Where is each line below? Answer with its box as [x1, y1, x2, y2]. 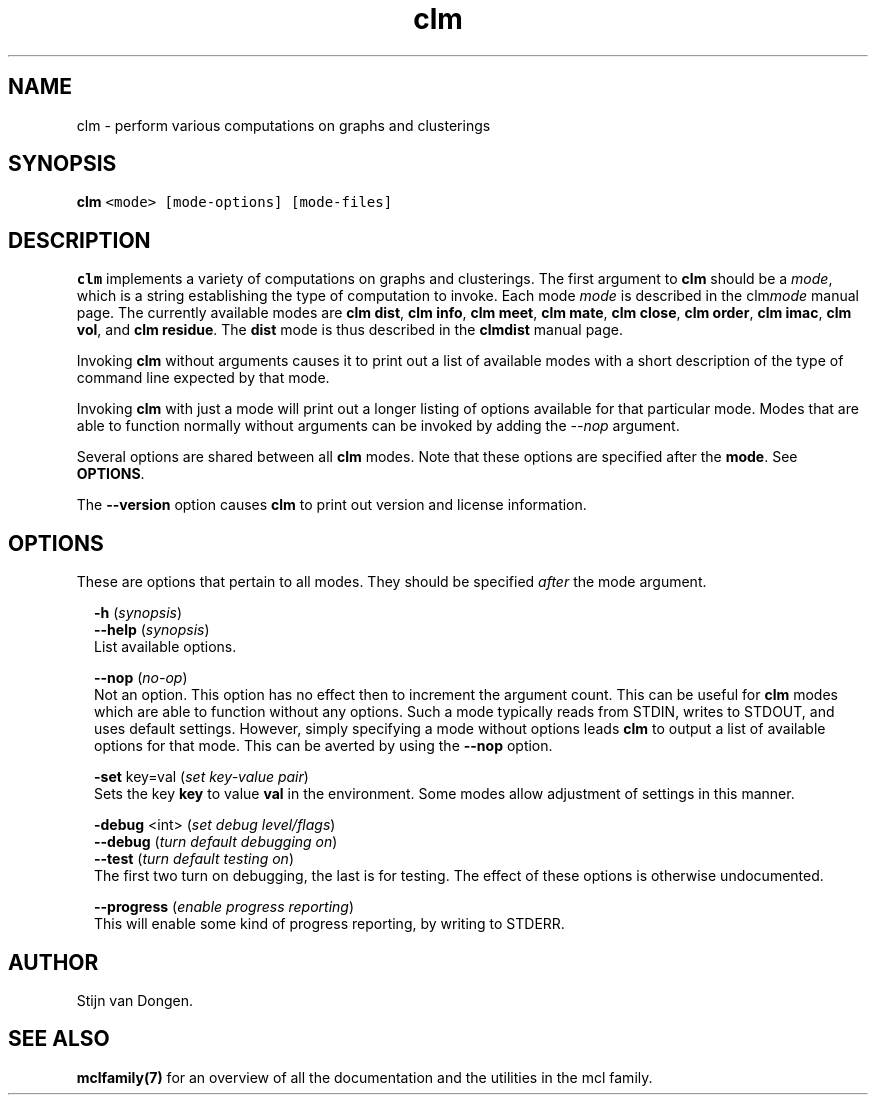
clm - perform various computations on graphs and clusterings [76, 116, 491, 134]
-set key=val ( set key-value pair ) [94, 768, 309, 786]
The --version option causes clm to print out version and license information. [76, 496, 587, 514]
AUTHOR [8, 949, 99, 975]
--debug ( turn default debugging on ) [94, 833, 338, 851]
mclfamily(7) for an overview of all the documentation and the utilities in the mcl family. [76, 1068, 653, 1086]
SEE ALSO [8, 1026, 110, 1052]
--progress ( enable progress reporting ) [94, 898, 355, 916]
